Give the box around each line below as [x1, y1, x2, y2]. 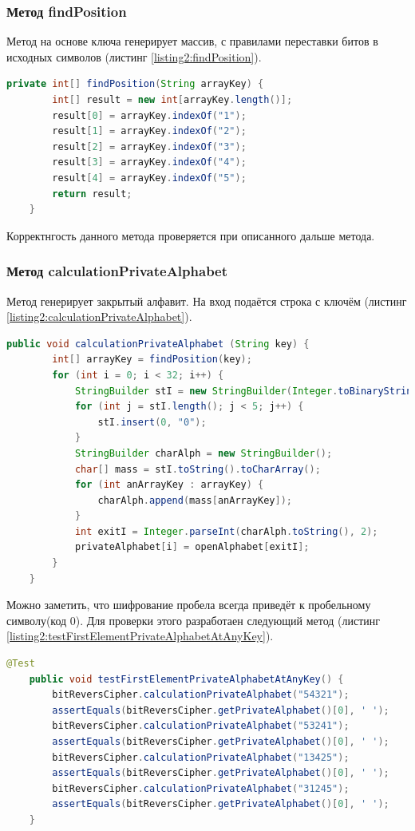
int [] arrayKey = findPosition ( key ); [52, 354, 252, 366]
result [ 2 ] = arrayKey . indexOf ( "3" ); [52, 140, 247, 152]
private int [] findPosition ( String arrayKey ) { [6, 78, 264, 90]
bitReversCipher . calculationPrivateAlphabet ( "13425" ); [52, 751, 350, 763]
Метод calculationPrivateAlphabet [6, 261, 228, 281]
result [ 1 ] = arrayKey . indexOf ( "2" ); [52, 125, 247, 137]
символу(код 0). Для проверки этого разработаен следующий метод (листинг [6, 611, 381, 628]
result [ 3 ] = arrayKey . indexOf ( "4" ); [52, 156, 247, 168]
